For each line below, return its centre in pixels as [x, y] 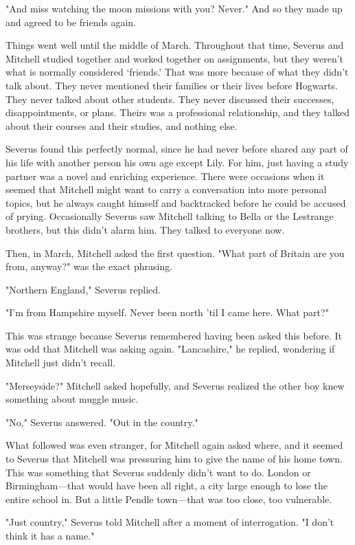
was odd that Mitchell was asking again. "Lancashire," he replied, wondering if [170, 349]
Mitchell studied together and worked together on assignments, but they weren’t [175, 58]
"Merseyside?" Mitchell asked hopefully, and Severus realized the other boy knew [175, 385]
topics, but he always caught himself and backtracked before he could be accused [176, 202]
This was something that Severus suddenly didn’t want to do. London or [158, 472]
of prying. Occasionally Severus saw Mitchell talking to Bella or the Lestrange [170, 216]
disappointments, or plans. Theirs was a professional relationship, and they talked [177, 112]
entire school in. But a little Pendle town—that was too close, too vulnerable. [169, 499]
